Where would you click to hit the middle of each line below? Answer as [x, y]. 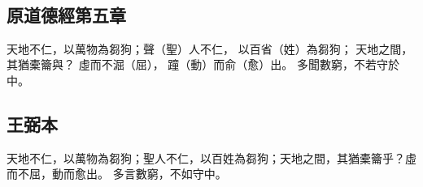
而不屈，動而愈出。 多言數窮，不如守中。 [117, 174]
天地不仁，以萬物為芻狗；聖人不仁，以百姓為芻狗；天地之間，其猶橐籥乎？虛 [211, 157]
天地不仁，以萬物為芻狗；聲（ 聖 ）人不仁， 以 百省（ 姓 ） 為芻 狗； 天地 [193, 48]
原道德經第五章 [66, 14]
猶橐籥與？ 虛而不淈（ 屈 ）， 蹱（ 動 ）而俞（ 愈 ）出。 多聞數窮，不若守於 [209, 64]
